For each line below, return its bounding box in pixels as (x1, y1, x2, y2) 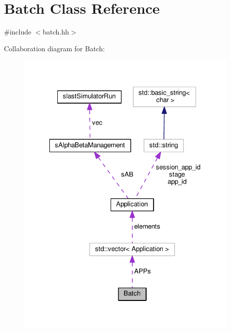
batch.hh (42, 27, 69, 37)
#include (4, 27, 32, 37)
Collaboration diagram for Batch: (4, 43, 105, 53)
